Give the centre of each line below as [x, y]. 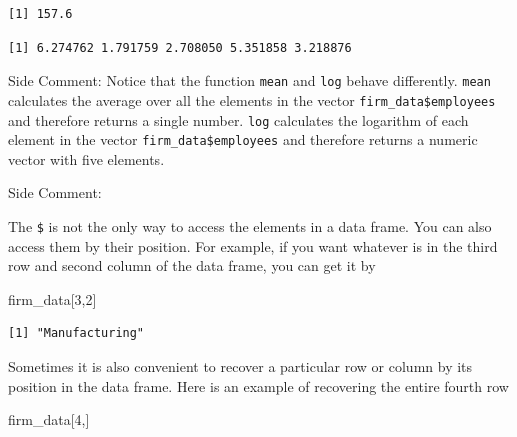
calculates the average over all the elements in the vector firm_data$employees [252, 99]
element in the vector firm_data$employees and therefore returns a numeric [243, 139]
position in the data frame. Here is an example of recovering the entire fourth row [258, 385]
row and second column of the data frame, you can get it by [192, 265]
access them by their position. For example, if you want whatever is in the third [253, 245]
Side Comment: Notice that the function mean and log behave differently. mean [249, 80]
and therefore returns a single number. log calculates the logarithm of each [238, 119]
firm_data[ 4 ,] [49, 419]
